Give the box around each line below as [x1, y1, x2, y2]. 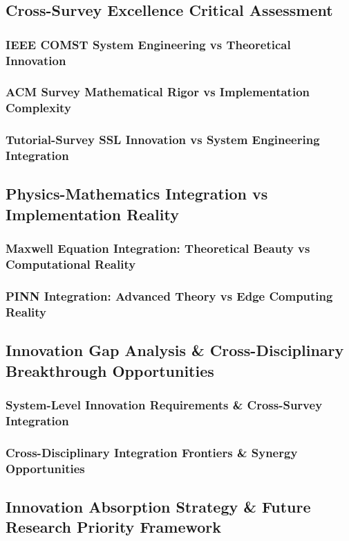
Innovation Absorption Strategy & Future [6, 495, 311, 517]
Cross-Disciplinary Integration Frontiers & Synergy [6, 443, 298, 461]
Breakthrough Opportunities [6, 360, 214, 381]
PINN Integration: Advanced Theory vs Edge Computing [6, 287, 333, 304]
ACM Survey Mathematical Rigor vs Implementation [6, 83, 310, 100]
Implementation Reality [6, 203, 179, 224]
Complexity [6, 99, 71, 116]
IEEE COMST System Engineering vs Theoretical [6, 35, 291, 53]
